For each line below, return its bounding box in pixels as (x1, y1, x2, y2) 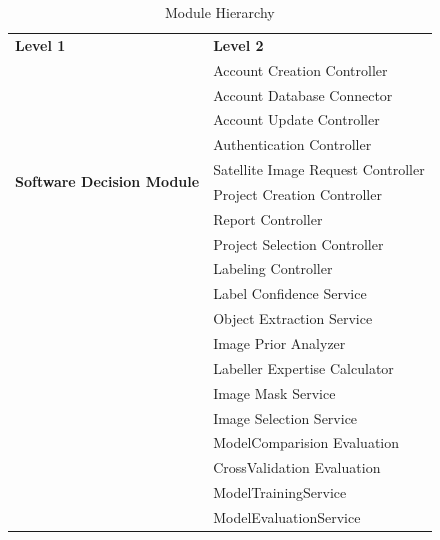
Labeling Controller (213, 258, 333, 279)
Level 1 (15, 34, 66, 55)
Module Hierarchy (164, 2, 275, 22)
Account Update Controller (213, 109, 380, 130)
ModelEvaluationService (213, 506, 361, 527)
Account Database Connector (213, 84, 393, 105)
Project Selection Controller (213, 233, 384, 254)
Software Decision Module (15, 171, 200, 192)
